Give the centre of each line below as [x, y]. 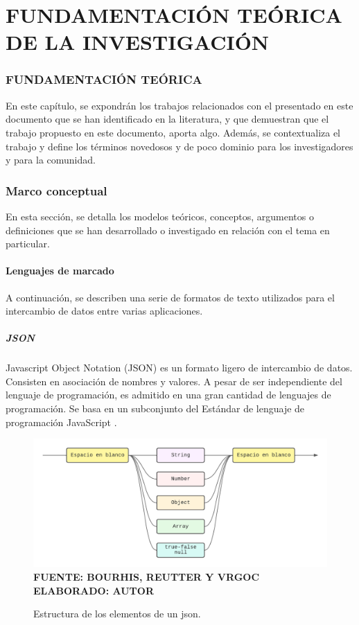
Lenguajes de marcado [60, 271]
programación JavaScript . [61, 422]
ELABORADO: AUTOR [94, 590]
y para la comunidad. [51, 160]
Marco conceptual [56, 190]
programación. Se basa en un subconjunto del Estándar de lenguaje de [155, 408]
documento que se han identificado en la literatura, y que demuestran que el [167, 119]
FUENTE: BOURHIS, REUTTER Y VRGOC [147, 576]
